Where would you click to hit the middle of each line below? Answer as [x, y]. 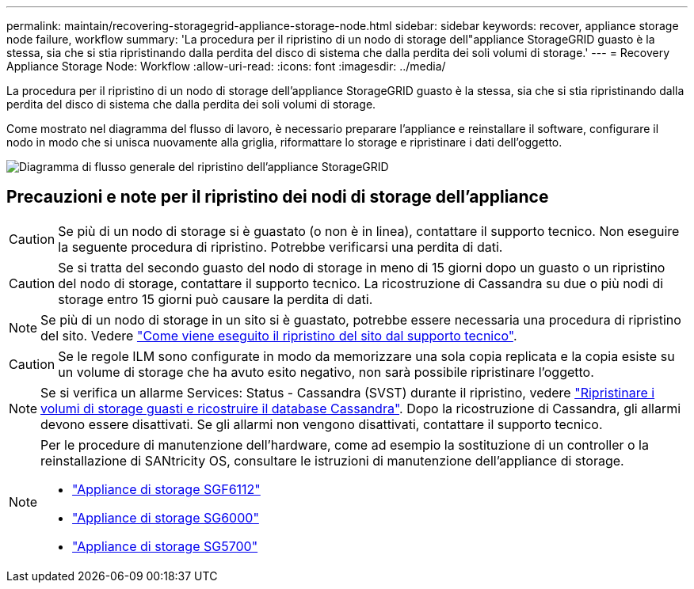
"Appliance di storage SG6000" [166, 517]
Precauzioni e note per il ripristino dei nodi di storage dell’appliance [278, 197]
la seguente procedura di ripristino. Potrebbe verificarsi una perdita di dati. [280, 247]
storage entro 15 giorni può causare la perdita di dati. [215, 299]
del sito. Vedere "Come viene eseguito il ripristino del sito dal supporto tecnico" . [279, 335]
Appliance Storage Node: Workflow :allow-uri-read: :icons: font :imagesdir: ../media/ [226, 66]
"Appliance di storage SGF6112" [166, 489]
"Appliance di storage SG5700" [165, 546]
